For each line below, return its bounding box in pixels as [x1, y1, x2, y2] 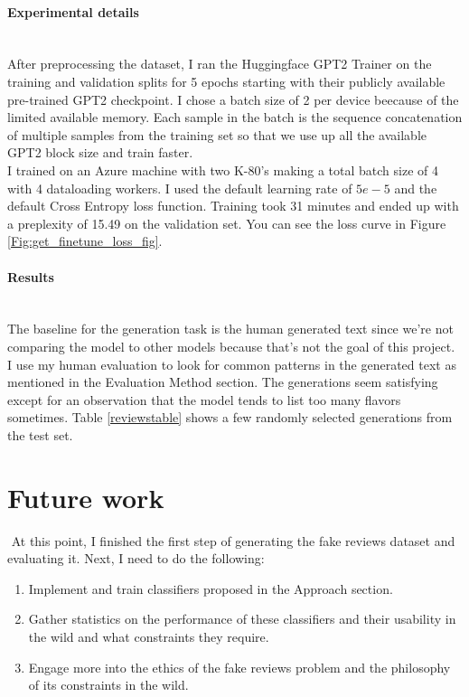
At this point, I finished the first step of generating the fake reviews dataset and [11, 531, 455, 550]
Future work [7, 478, 164, 515]
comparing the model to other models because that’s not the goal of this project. [7, 336, 455, 355]
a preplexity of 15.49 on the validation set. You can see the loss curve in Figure [7, 213, 446, 232]
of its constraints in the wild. [28, 675, 189, 694]
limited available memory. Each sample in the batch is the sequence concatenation [7, 108, 463, 127]
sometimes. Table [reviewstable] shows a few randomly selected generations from [7, 408, 453, 427]
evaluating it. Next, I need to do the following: [7, 549, 265, 568]
